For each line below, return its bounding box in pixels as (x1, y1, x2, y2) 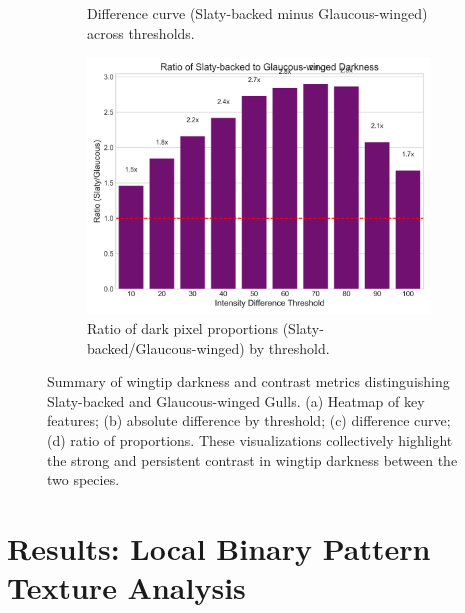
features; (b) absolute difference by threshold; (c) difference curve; (47, 410, 451, 431)
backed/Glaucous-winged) (87, 337, 245, 358)
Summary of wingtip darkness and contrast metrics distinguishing (47, 371, 450, 392)
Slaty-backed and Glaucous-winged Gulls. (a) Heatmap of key (47, 390, 425, 411)
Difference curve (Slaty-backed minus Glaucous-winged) (87, 3, 428, 23)
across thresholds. (87, 22, 195, 43)
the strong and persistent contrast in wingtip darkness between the (47, 449, 458, 470)
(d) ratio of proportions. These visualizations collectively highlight (47, 430, 453, 451)
